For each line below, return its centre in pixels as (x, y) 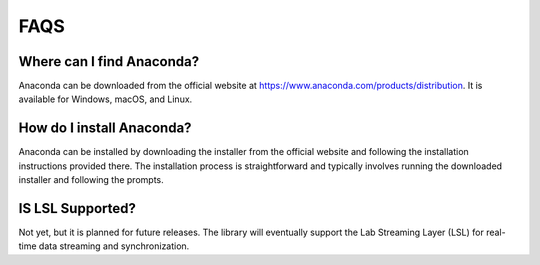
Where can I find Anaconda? (109, 61)
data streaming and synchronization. (114, 246)
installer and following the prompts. (91, 180)
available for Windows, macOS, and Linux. (105, 99)
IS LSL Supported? (77, 208)
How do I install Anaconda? (105, 128)
